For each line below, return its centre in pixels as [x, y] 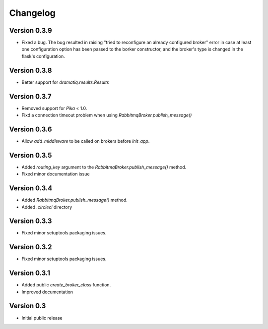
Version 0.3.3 [31, 221]
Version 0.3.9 [31, 30]
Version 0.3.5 [31, 155]
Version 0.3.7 [30, 96]
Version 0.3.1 [30, 273]
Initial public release [42, 318]
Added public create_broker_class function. [66, 285]
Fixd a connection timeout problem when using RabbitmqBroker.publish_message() [107, 115]
